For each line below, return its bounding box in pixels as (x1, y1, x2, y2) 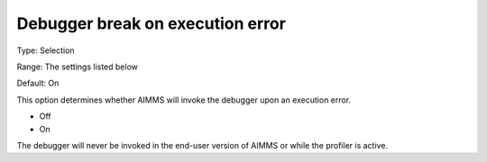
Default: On (16, 77, 60, 89)
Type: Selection (16, 45, 76, 56)
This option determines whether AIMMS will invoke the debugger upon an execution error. (16, 94, 352, 105)
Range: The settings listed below (16, 61, 139, 72)
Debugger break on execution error (16, 13, 286, 33)
